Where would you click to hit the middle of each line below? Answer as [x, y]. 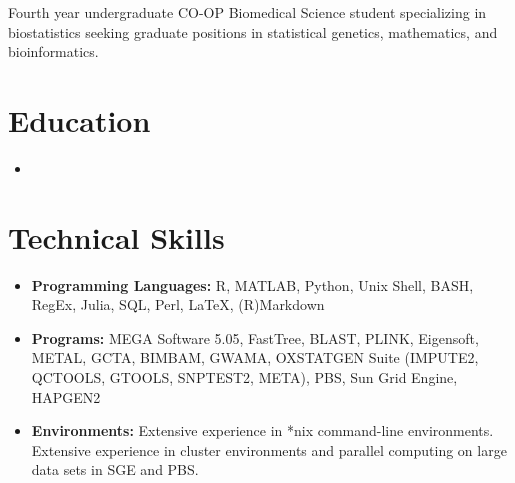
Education [79, 119]
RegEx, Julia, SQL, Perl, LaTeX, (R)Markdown [178, 304]
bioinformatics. [53, 51]
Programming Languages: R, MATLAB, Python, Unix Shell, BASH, [252, 284]
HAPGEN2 [66, 396]
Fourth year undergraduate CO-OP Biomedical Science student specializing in [247, 12]
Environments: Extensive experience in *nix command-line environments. [262, 430]
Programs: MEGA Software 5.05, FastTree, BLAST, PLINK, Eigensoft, [255, 337]
